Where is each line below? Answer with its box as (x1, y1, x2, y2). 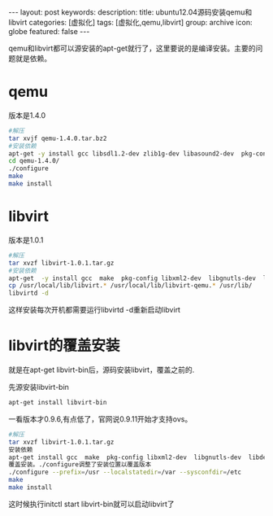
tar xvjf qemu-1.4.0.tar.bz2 (8, 134, 107, 142)
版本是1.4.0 (8, 110, 46, 120)
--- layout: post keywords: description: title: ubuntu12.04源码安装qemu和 (8, 7, 253, 17)
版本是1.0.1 (8, 234, 44, 245)
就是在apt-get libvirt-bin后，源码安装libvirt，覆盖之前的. (8, 365, 195, 375)
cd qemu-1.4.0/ (8, 157, 60, 165)
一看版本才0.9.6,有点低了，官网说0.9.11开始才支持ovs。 (8, 413, 193, 424)
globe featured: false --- (8, 27, 90, 36)
